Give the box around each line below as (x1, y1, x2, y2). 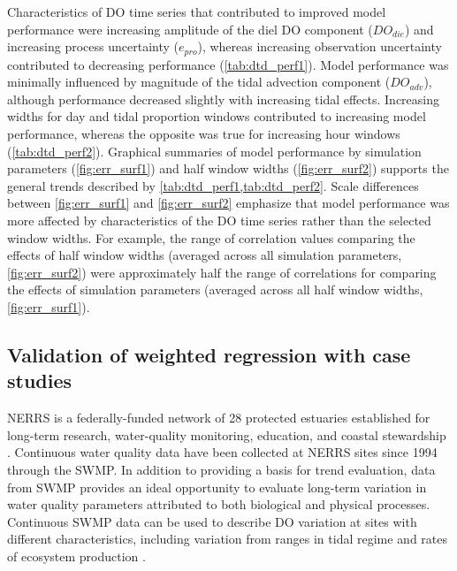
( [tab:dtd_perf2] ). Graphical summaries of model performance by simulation (7, 141, 422, 160)
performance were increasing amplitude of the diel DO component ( (7, 19, 373, 38)
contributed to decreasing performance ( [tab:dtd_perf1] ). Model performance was (7, 55, 449, 73)
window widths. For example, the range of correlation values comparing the (7, 228, 415, 247)
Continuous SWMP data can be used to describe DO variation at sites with (7, 512, 417, 530)
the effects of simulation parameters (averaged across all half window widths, (7, 280, 423, 299)
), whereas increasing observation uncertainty (197, 37, 442, 56)
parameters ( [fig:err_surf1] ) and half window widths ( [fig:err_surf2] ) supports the (7, 159, 449, 178)
